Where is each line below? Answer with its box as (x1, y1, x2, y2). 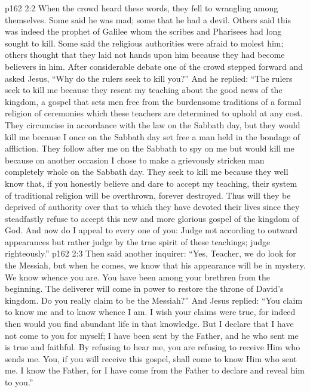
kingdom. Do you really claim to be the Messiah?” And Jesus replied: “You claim (5, 294, 303, 306)
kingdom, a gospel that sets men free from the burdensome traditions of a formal (5, 95, 302, 107)
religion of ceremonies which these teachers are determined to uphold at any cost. (5, 107, 303, 119)
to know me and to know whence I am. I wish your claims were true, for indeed (5, 305, 296, 318)
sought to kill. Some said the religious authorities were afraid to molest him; (5, 36, 284, 49)
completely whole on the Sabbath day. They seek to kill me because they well (5, 165, 288, 178)
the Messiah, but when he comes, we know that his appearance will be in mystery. (5, 259, 306, 271)
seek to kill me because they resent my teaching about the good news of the (5, 84, 283, 96)
